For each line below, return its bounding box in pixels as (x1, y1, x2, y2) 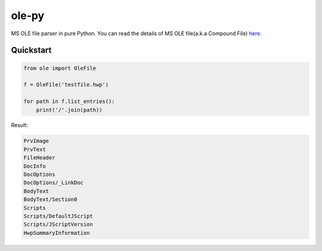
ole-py (11, 9, 45, 22)
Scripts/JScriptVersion (23, 221, 94, 228)
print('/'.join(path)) (36, 106, 103, 113)
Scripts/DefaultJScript (23, 212, 94, 219)
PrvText (23, 146, 46, 153)
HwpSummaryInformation (23, 230, 90, 236)
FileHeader (23, 154, 55, 161)
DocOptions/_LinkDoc (23, 179, 83, 186)
